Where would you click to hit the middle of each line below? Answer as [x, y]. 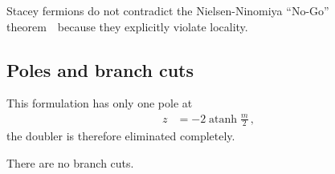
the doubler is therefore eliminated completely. [121, 136]
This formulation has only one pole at [100, 103]
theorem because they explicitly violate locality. [127, 26]
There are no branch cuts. [70, 162]
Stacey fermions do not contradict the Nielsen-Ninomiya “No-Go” [168, 10]
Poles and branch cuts [100, 69]
